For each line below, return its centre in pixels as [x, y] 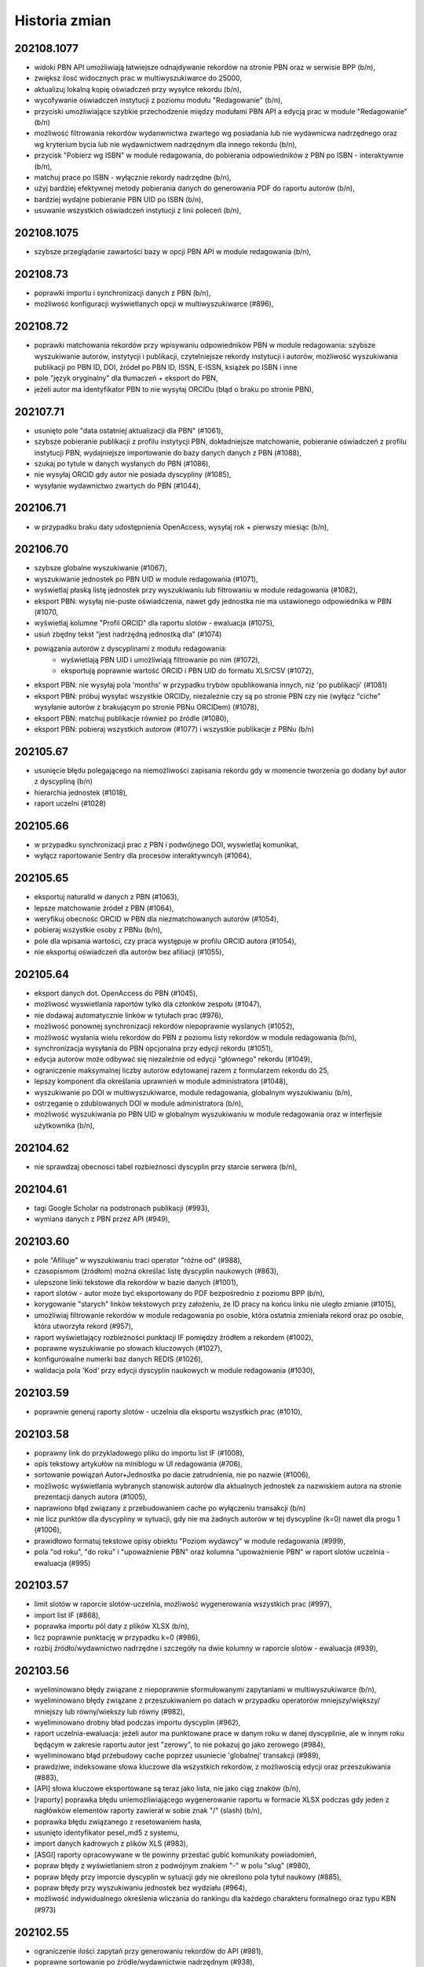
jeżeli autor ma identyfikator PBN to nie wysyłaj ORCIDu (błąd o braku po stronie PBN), [174, 389]
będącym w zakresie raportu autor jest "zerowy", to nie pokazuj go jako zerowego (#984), [180, 1744]
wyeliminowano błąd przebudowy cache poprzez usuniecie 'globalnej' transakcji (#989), [177, 1755]
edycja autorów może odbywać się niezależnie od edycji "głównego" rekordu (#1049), [174, 1059]
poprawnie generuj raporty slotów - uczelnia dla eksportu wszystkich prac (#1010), [168, 1412]
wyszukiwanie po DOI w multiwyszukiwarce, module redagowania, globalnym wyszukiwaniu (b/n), [193, 1092]
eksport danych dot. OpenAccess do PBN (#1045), [116, 993]
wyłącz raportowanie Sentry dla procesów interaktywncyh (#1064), [143, 856]
